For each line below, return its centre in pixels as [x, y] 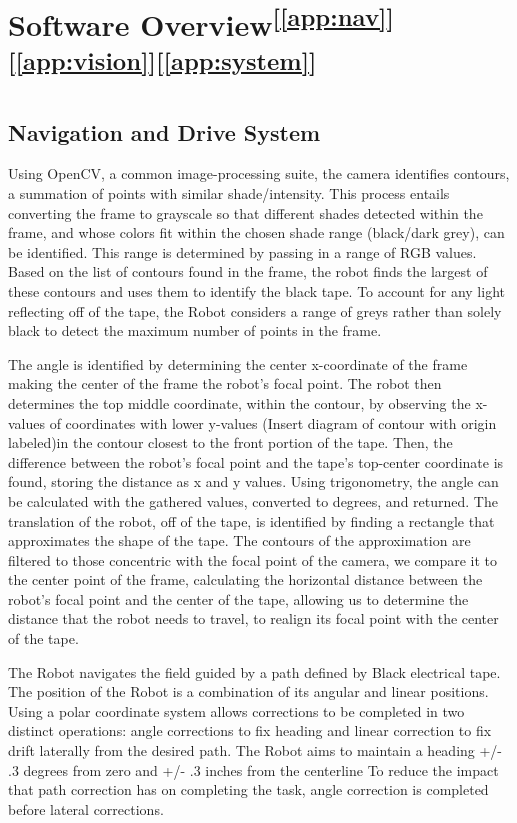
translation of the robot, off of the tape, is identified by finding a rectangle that [251, 520]
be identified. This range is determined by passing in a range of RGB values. [242, 251]
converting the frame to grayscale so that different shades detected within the [245, 212]
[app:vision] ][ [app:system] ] [166, 60]
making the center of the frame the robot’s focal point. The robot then [225, 383]
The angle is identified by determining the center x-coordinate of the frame [238, 363]
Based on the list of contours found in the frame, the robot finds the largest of [248, 271]
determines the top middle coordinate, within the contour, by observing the [239, 402]
